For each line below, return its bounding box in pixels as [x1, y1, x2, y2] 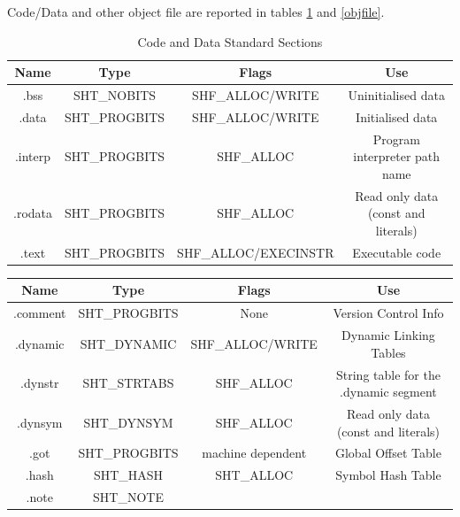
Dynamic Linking [341, 326, 435, 344]
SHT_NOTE [93, 488, 164, 506]
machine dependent [202, 444, 307, 462]
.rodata [13, 204, 53, 222]
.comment [13, 304, 66, 322]
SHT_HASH [93, 466, 164, 484]
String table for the [335, 365, 441, 383]
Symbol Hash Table [335, 466, 441, 484]
